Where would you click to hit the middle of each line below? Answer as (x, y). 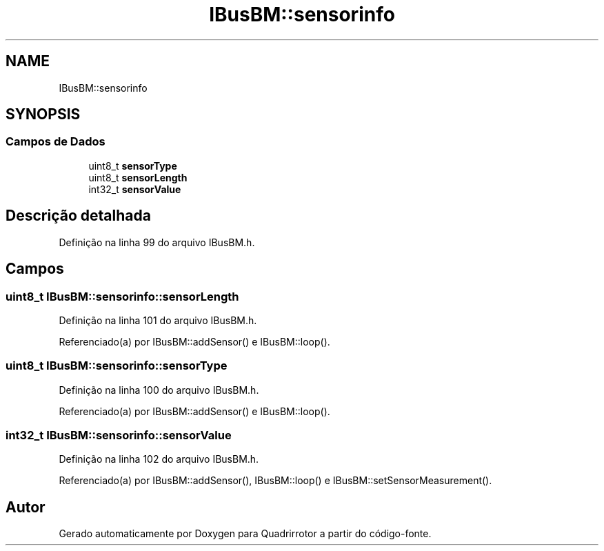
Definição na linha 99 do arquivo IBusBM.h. (157, 242)
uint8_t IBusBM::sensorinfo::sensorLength (122, 296)
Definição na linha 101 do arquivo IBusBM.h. (158, 320)
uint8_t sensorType (133, 166)
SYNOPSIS (43, 114)
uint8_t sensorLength (138, 177)
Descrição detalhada (78, 216)
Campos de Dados (56, 142)
